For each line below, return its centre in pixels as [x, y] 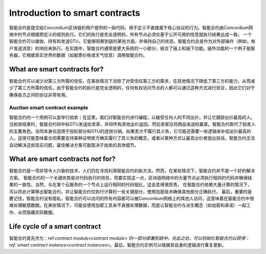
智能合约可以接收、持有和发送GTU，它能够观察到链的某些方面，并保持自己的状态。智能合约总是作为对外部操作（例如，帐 [132, 41]
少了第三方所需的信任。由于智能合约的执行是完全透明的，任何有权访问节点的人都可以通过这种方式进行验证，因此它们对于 [132, 88]
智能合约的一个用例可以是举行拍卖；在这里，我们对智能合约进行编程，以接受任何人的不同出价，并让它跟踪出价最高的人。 [132, 117]
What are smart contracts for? [56, 69]
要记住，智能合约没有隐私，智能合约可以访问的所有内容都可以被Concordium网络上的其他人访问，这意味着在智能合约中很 [132, 198]
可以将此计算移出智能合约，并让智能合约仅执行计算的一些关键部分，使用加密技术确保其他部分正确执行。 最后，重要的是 [131, 191]
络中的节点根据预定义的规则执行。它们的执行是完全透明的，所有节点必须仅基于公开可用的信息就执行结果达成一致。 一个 [131, 34]
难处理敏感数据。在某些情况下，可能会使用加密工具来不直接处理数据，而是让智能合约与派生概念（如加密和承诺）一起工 [130, 205]
